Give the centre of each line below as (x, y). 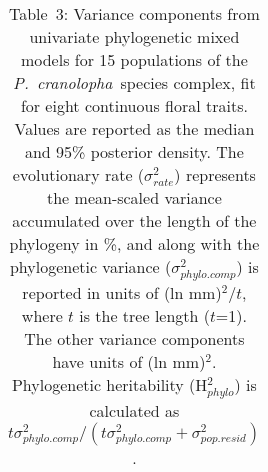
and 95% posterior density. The (134, 151)
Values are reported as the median (134, 128)
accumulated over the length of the (134, 220)
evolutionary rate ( (78, 174)
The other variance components (134, 338)
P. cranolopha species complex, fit (134, 82)
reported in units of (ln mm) (122, 292)
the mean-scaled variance (134, 197)
